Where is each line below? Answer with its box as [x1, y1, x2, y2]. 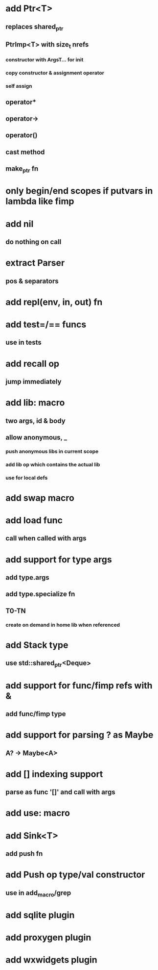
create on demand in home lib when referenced [5, 621, 120, 628]
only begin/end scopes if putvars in [5, 185, 153, 197]
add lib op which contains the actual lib [5, 461, 100, 468]
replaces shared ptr [5, 23, 64, 32]
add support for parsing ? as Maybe [5, 729, 154, 740]
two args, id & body [5, 416, 66, 425]
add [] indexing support [5, 768, 103, 780]
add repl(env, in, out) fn [5, 296, 103, 307]
